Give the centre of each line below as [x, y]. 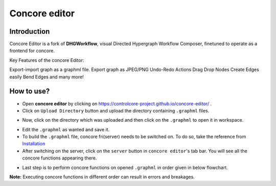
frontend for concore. [32, 51]
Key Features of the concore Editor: [47, 60]
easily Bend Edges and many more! [47, 77]
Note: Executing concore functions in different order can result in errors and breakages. [102, 177]
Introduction [30, 31]
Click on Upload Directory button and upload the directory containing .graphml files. [116, 110]
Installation [34, 144]
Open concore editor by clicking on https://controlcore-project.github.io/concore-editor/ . [117, 103]
